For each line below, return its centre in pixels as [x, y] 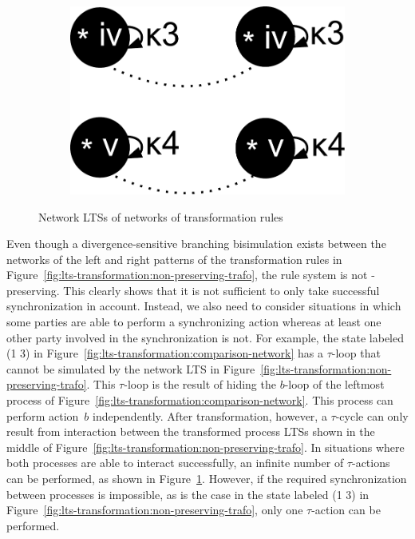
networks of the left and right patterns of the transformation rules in [174, 259]
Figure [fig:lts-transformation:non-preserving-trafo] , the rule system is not [187, 275]
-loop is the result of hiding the [200, 384]
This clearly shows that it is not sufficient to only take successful [221, 290]
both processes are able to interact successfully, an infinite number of [175, 463]
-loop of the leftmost [334, 384]
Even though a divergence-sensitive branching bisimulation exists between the [196, 244]
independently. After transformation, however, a [210, 415]
